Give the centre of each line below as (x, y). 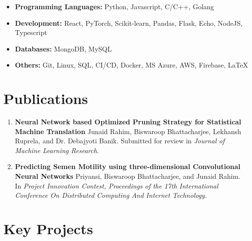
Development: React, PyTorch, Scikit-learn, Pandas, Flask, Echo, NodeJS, (129, 23)
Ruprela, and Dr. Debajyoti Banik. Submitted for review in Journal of (120, 141)
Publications (46, 98)
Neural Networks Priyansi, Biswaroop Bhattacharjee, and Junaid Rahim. (128, 176)
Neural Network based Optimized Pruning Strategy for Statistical (128, 122)
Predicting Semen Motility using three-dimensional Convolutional (127, 166)
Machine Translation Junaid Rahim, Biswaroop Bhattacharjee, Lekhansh (128, 131)
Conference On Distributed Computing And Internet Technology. (111, 195)
